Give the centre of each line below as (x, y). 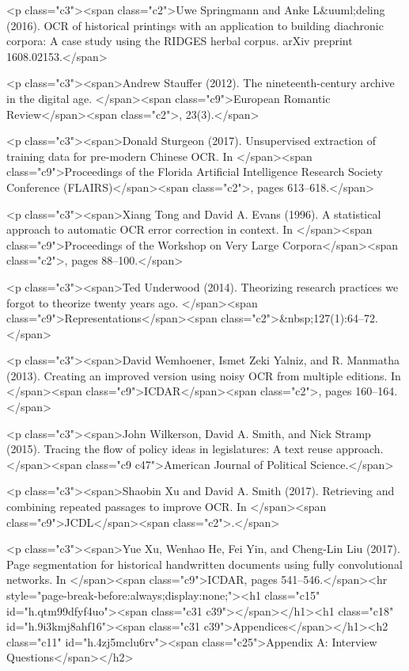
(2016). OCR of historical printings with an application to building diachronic (195, 25)
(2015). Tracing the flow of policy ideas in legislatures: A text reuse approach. (195, 449)
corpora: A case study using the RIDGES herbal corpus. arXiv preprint (180, 41)
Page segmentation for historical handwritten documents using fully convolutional (204, 564)
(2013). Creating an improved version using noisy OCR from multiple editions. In (204, 375)
